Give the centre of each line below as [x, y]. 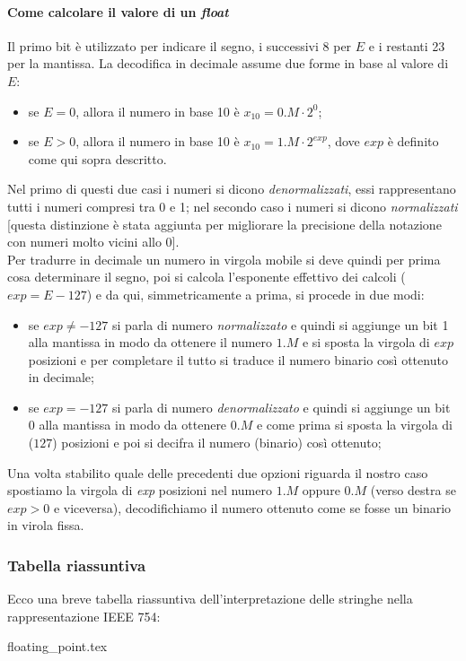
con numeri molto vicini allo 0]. [93, 242]
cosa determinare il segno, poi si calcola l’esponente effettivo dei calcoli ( [207, 277]
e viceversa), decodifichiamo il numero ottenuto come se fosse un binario [252, 507]
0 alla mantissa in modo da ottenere [127, 425]
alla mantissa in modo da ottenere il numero [150, 342]
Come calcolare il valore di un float [118, 11]
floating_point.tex [57, 646]
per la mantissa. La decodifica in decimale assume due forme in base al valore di [228, 63]
